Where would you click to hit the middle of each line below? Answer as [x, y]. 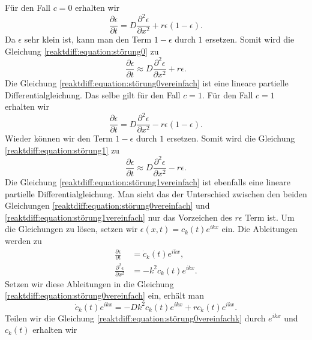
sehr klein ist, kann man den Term [88, 39]
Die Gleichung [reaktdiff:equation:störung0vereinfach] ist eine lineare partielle [147, 82]
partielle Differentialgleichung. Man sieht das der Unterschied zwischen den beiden [156, 193]
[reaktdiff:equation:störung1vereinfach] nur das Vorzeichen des [118, 217]
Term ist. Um [270, 217]
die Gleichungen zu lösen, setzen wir [71, 229]
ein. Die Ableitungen [259, 229]
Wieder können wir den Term [59, 138]
